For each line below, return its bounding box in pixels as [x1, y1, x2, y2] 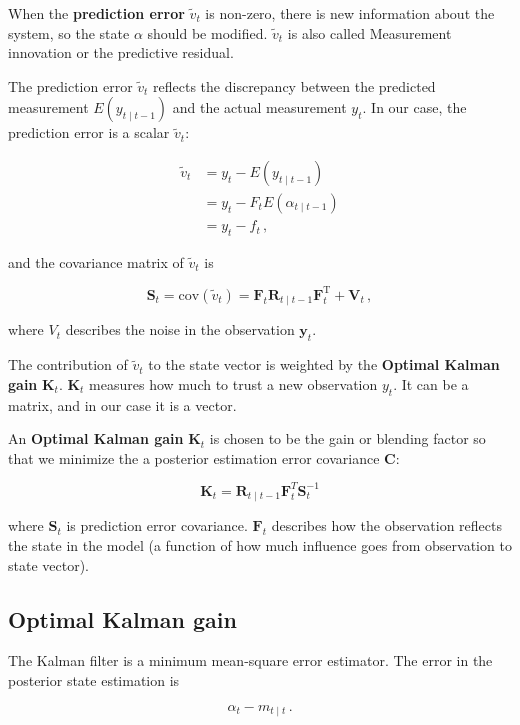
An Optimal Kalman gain [8, 428, 184, 449]
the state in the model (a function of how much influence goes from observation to [8, 534, 512, 555]
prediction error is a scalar [8, 122, 170, 143]
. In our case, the [362, 97, 467, 118]
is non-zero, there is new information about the [205, 3, 495, 23]
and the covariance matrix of [8, 251, 184, 272]
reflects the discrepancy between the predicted [153, 75, 436, 96]
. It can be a [393, 373, 469, 394]
